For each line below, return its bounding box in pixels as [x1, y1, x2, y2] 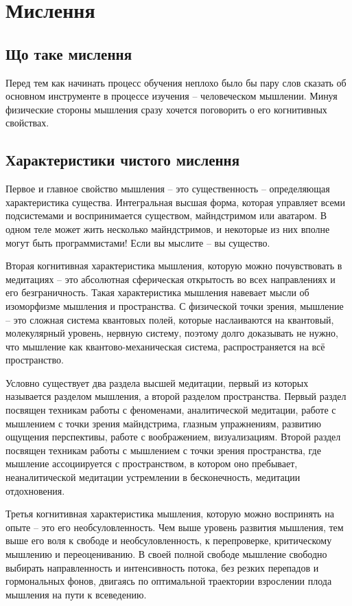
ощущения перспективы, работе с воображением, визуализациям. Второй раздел [5, 429, 341, 444]
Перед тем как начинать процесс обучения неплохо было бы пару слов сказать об [5, 75, 347, 89]
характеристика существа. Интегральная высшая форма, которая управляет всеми [5, 194, 345, 209]
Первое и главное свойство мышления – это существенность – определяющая [5, 181, 330, 196]
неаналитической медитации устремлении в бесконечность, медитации [5, 470, 301, 484]
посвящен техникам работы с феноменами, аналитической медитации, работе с [5, 403, 336, 417]
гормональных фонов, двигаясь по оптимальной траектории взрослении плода [5, 574, 332, 588]
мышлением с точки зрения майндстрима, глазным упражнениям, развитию [5, 416, 321, 430]
